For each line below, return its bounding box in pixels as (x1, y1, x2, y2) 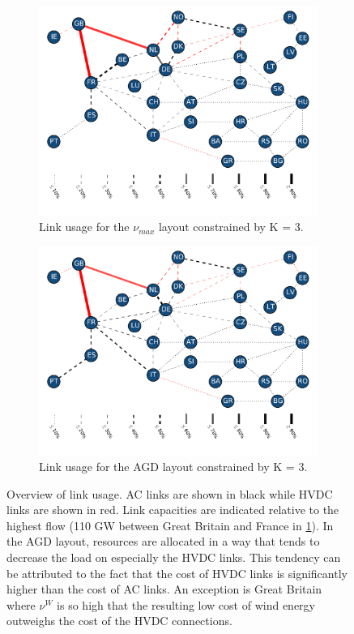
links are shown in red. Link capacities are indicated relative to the (6, 501, 339, 518)
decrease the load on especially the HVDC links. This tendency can (6, 549, 341, 566)
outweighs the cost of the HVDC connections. (6, 612, 232, 629)
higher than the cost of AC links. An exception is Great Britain (6, 580, 322, 598)
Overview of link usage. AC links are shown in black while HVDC (6, 485, 333, 502)
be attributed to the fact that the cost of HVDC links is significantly (6, 564, 348, 581)
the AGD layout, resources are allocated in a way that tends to (6, 533, 320, 550)
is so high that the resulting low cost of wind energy (57, 596, 315, 613)
